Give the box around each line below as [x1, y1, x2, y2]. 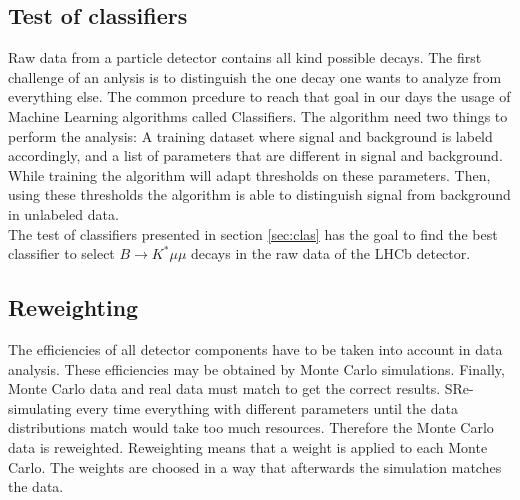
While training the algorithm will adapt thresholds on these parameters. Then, [8, 164, 491, 185]
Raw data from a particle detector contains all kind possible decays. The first [8, 47, 482, 68]
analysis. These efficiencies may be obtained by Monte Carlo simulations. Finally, [8, 358, 505, 379]
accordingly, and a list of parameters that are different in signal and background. [8, 145, 503, 166]
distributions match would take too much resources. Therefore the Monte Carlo [8, 417, 494, 438]
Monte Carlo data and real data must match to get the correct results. [8, 378, 441, 399]
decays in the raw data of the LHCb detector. [190, 243, 471, 264]
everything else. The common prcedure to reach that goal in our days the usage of [8, 86, 511, 107]
